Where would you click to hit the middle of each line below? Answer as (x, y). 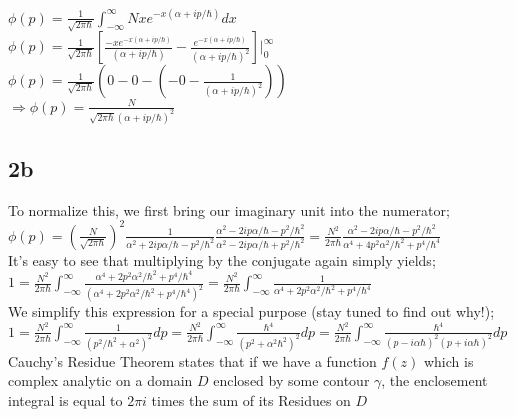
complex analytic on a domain (100, 380)
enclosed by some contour (291, 380)
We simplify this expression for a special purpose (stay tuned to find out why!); (251, 311)
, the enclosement (434, 380)
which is (448, 360)
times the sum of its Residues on (251, 399)
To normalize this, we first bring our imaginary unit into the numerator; (229, 209)
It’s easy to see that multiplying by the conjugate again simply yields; (222, 259)
